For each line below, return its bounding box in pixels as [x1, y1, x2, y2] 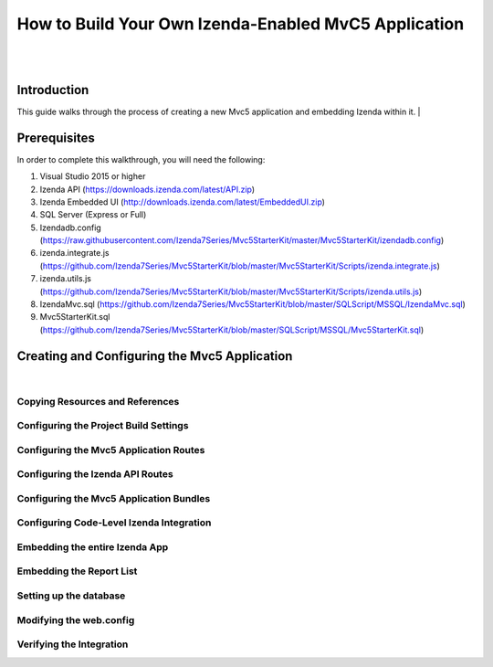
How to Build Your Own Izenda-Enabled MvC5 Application [16, 14, 465, 34]
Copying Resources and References [16, 395, 180, 408]
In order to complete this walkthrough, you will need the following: [16, 154, 266, 164]
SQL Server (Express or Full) [39, 209, 147, 220]
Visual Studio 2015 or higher [39, 171, 146, 182]
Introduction [16, 82, 89, 98]
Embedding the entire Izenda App [16, 540, 169, 553]
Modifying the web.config [16, 613, 135, 626]
